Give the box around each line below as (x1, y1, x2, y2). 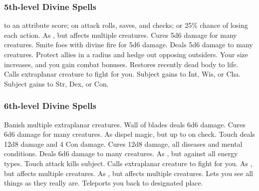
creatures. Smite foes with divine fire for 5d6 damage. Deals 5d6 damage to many (4, 39, 253, 50)
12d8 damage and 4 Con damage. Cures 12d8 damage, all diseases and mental (4, 138, 243, 149)
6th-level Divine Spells (4, 99, 96, 112)
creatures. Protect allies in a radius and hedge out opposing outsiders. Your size (4, 49, 249, 59)
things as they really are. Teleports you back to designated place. (4, 178, 203, 188)
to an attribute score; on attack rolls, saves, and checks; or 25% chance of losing (4, 20, 249, 30)
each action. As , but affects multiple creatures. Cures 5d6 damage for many (4, 29, 237, 40)
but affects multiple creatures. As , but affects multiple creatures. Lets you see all (4, 168, 253, 178)
